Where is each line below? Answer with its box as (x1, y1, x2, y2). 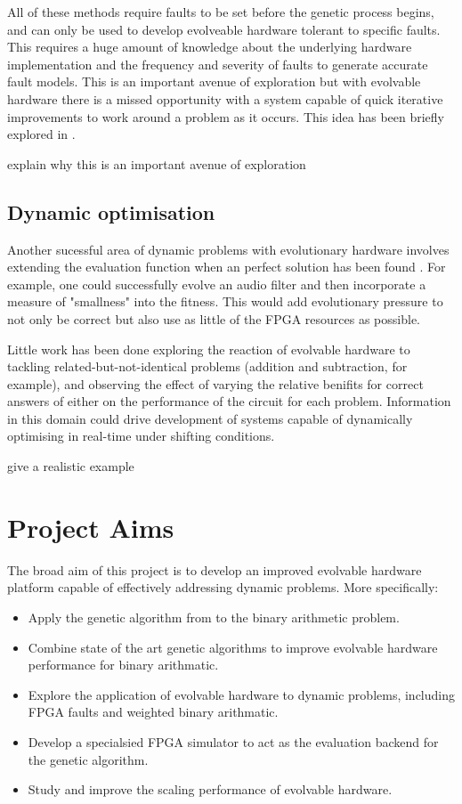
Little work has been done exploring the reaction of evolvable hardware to (7, 339, 410, 358)
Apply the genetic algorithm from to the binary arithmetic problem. (28, 607, 400, 626)
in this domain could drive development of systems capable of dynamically (7, 409, 413, 427)
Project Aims (7, 508, 174, 545)
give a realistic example (7, 457, 134, 475)
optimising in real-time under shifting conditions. (7, 426, 275, 445)
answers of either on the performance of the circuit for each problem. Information (7, 392, 451, 410)
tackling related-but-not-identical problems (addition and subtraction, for (7, 357, 408, 376)
